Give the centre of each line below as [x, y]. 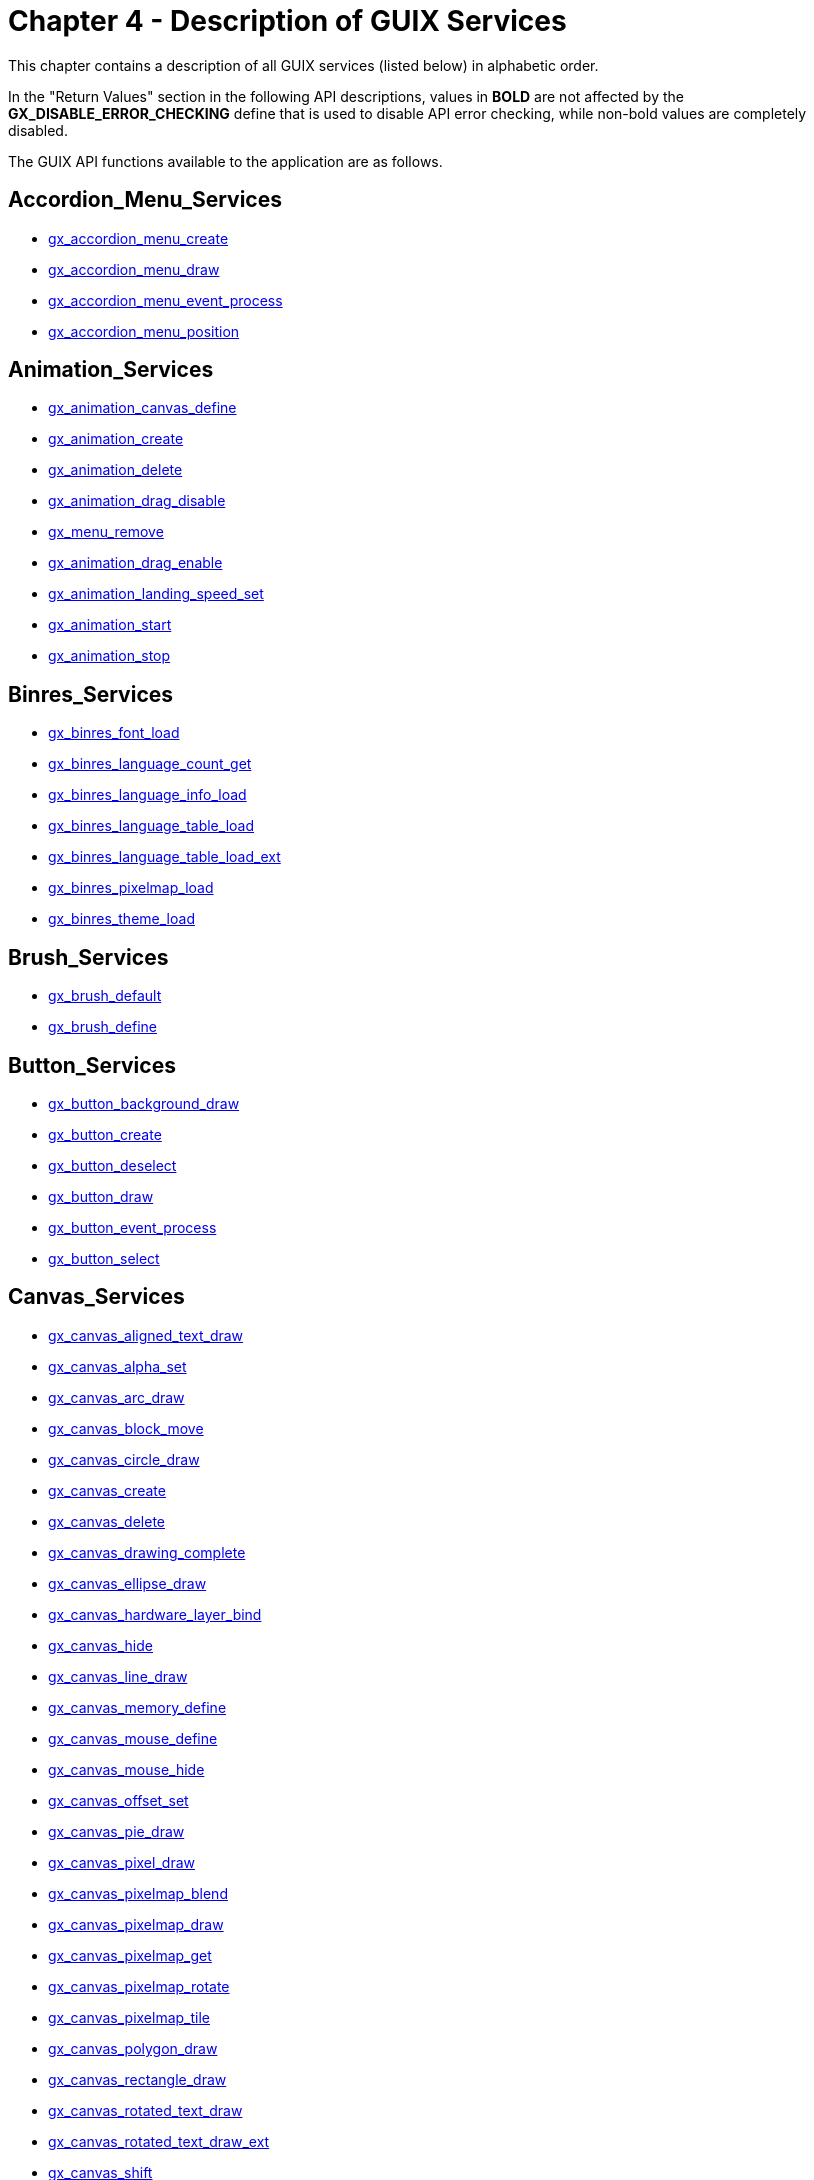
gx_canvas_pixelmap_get [130, 1955]
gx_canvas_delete [107, 1521]
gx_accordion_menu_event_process [165, 300]
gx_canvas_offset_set [118, 1800]
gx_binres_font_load [114, 733]
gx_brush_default [105, 996]
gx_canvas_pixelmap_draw [136, 1924]
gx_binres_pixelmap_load [131, 888]
